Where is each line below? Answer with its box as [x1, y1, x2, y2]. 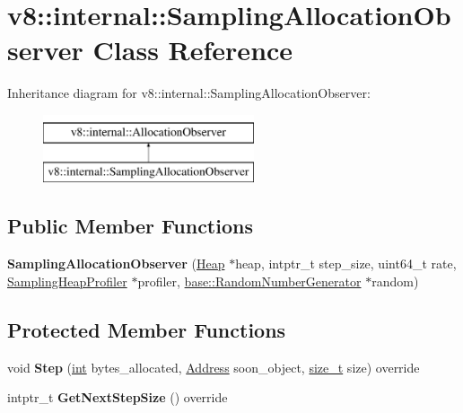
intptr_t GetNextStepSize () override [7, 388, 228, 407]
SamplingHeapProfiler [7, 271, 127, 290]
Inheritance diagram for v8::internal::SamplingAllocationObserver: [7, 83, 371, 102]
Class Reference [92, 31, 293, 68]
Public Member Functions [7, 212, 253, 240]
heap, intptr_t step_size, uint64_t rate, [235, 254, 457, 273]
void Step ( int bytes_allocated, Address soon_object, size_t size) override [7, 357, 420, 376]
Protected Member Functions [7, 315, 286, 343]
